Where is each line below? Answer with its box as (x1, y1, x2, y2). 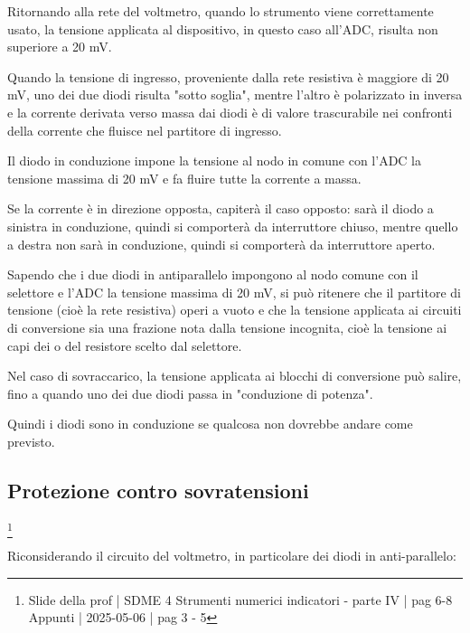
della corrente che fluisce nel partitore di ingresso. (7, 120, 282, 139)
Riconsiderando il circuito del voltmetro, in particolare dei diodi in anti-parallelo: (7, 546, 456, 564)
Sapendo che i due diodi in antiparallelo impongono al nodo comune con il (7, 265, 418, 284)
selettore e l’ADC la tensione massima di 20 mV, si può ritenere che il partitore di (7, 282, 461, 301)
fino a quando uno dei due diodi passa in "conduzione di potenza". (7, 383, 373, 402)
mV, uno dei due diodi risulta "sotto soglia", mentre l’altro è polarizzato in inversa (7, 85, 463, 104)
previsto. (7, 431, 55, 450)
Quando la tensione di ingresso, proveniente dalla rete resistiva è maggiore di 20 (7, 67, 449, 86)
